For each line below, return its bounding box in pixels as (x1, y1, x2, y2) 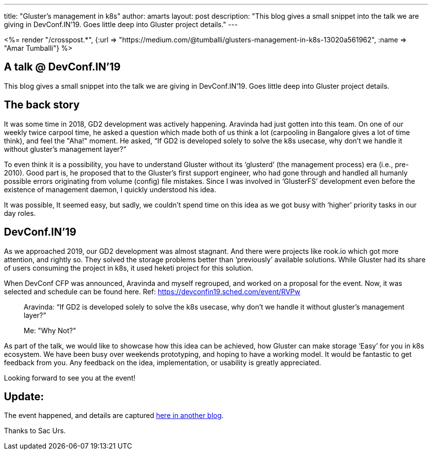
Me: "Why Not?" (24, 326, 76, 335)
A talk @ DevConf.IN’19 (4, 61, 121, 73)
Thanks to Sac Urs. (4, 426, 66, 435)
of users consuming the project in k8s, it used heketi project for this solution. (4, 263, 253, 272)
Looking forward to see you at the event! (4, 373, 136, 382)
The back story (4, 99, 80, 111)
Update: (4, 390, 44, 403)
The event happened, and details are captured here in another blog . (4, 411, 224, 420)
